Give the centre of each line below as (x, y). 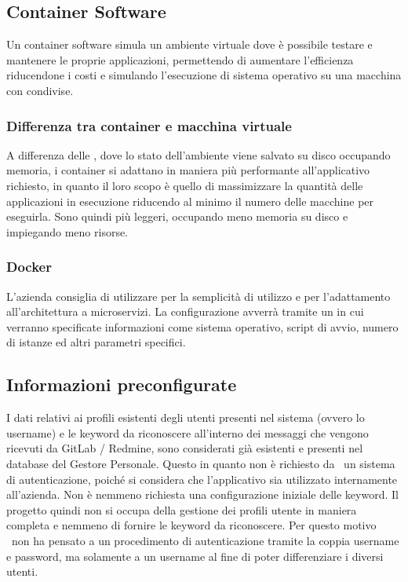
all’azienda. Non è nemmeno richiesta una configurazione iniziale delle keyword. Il (202, 494)
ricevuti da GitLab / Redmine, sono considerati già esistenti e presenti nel (185, 448)
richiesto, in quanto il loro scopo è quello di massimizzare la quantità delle (185, 185)
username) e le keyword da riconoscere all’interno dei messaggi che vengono (188, 432)
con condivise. (40, 90)
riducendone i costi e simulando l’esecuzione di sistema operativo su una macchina (204, 75)
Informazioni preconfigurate (122, 384)
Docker (29, 267)
